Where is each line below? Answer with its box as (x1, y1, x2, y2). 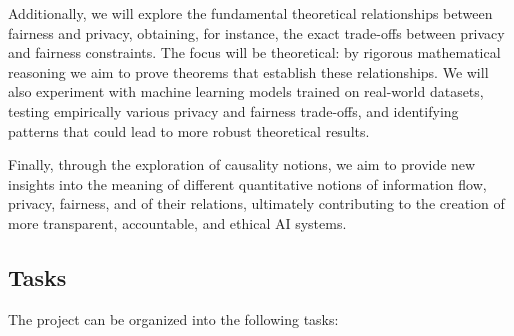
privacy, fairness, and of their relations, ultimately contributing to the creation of (8, 193, 505, 214)
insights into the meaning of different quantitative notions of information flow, (8, 173, 487, 194)
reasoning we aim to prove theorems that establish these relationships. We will (8, 61, 489, 82)
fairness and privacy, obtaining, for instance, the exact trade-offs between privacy (8, 22, 505, 43)
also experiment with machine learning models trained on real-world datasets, (8, 81, 484, 102)
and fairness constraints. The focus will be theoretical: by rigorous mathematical (8, 42, 501, 63)
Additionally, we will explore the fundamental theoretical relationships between (8, 3, 493, 23)
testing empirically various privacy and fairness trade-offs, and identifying (8, 100, 459, 121)
